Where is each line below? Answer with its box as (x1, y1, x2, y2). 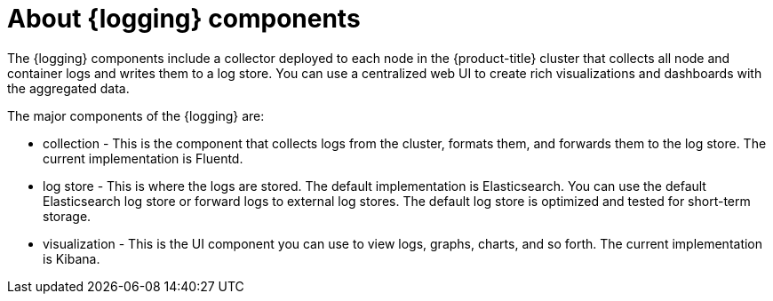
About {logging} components (7, 4, 361, 34)
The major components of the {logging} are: (7, 107, 265, 123)
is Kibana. (43, 250, 100, 266)
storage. (43, 208, 92, 224)
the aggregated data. (7, 80, 130, 96)
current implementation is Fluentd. (43, 150, 243, 166)
